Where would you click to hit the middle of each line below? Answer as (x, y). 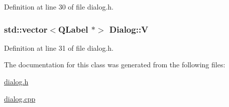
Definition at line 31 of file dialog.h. (59, 47)
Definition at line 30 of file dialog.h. (59, 7)
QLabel (73, 29)
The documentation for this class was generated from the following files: (115, 65)
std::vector (26, 29)
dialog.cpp (20, 98)
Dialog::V (129, 29)
